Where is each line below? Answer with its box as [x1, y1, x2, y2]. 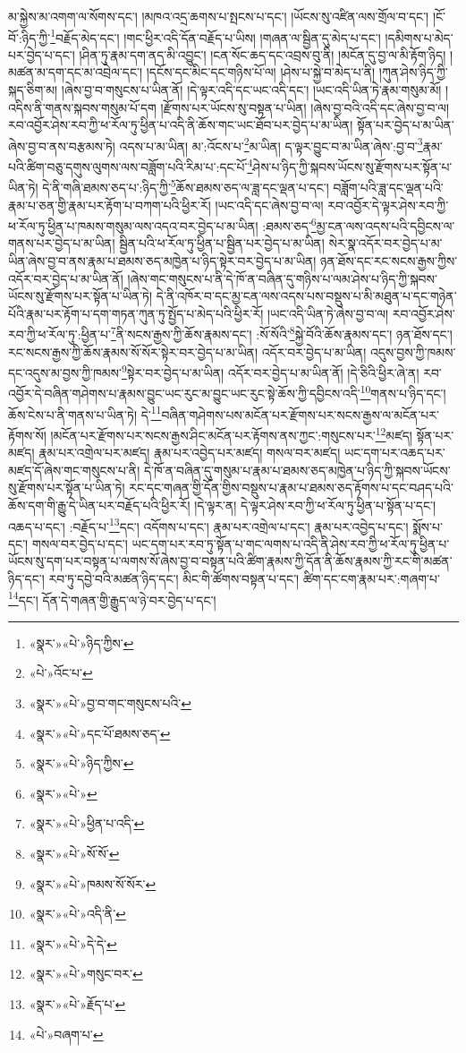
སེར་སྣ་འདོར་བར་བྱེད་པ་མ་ [328, 234, 443, 253]
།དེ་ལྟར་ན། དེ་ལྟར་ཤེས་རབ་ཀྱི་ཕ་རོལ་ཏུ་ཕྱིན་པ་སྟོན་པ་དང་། [194, 496, 436, 514]
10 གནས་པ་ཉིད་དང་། [360, 381, 446, 403]
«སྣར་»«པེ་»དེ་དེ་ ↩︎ [29, 934, 117, 953]
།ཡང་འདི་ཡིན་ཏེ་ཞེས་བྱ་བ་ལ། [267, 304, 389, 322]
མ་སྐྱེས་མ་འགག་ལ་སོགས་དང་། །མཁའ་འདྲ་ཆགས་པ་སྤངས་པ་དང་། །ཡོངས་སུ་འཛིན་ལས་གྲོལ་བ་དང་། [8, 7, 429, 25]
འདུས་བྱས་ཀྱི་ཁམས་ [369, 342, 456, 361]
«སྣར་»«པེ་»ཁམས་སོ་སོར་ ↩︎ [29, 874, 157, 893]
